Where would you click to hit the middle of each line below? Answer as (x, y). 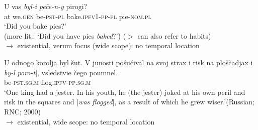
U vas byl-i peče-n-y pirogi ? (46, 6)
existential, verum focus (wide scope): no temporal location (108, 45)
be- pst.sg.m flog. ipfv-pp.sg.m (48, 82)
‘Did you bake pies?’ (35, 26)
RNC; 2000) (22, 111)
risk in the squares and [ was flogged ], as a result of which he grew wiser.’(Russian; (129, 102)
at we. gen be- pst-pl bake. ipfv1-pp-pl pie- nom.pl (78, 16)
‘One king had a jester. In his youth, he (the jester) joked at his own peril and (125, 92)
